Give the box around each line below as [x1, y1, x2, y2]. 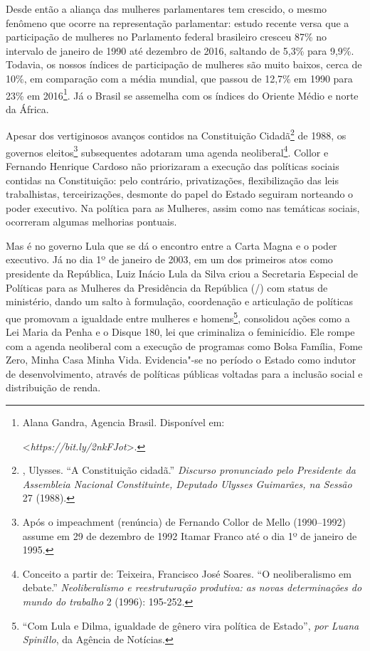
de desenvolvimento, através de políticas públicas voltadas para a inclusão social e [6, 366, 363, 381]
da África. [6, 101, 49, 116]
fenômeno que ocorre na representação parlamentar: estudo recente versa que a [6, 15, 349, 30]
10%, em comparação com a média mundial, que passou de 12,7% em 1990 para [6, 70, 353, 85]
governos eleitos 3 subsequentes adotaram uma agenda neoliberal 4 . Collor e [6, 142, 329, 159]
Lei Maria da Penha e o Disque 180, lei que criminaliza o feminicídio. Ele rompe [6, 324, 355, 339]
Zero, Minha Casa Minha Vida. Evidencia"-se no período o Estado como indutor [6, 352, 356, 367]
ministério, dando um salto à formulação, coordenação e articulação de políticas [6, 294, 354, 309]
